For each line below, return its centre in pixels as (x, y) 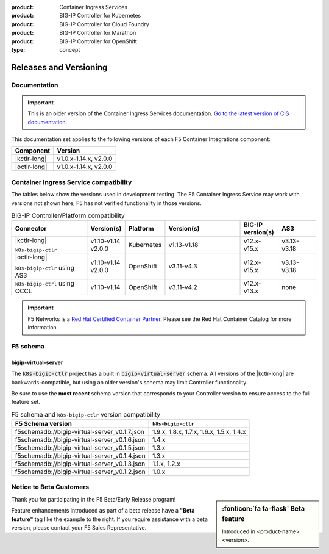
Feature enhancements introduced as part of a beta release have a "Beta (103, 511)
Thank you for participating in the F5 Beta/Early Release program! (94, 499)
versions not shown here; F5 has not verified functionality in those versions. (107, 203)
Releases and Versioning (59, 67)
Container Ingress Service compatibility (72, 182)
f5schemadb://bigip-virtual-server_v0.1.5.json (80, 448)
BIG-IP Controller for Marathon (98, 33)
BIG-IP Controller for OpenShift (98, 41)
